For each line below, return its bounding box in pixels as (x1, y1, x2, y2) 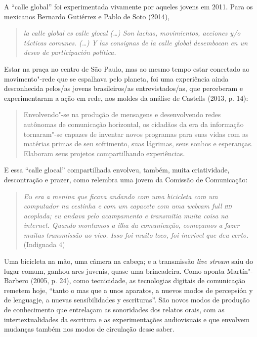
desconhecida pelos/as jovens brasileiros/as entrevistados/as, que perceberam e (4, 83, 243, 93)
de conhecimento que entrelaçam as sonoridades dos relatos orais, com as (4, 304, 224, 315)
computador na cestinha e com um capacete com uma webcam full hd (23, 201, 232, 211)
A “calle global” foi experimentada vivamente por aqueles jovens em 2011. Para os (4, 1, 253, 11)
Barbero (4, 275, 29, 286)
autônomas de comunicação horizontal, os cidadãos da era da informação (23, 119, 244, 129)
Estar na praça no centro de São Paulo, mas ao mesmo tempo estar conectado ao (4, 63, 250, 74)
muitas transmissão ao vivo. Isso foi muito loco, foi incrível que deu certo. (23, 229, 249, 240)
